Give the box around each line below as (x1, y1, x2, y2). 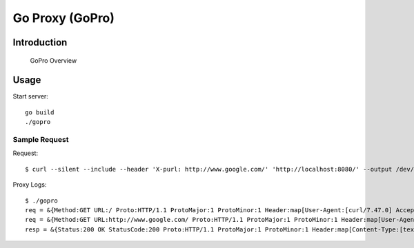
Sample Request (12, 135, 69, 145)
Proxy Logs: (12, 180, 47, 189)
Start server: (12, 92, 48, 101)
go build (25, 108, 55, 116)
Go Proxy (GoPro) (12, 10, 115, 25)
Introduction (12, 37, 68, 48)
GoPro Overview (30, 56, 77, 65)
